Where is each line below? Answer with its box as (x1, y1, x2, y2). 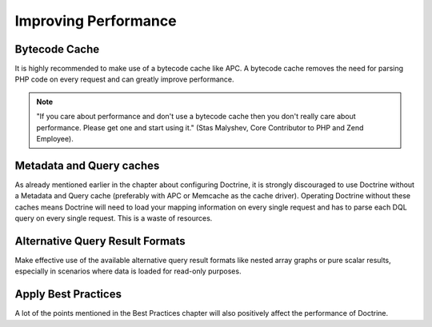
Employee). (36, 134, 74, 144)
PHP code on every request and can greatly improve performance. (14, 74, 234, 84)
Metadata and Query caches (14, 158, 160, 172)
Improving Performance (14, 12, 177, 30)
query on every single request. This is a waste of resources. (14, 213, 213, 223)
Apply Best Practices (14, 288, 122, 301)
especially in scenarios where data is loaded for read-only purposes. (14, 266, 242, 276)
